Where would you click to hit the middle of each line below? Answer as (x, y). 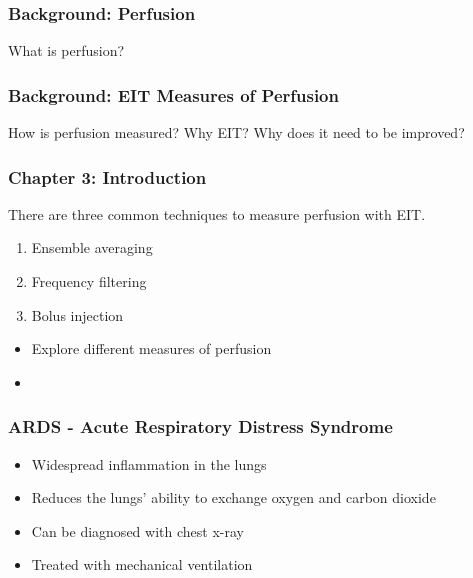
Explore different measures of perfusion (151, 348)
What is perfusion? (66, 50)
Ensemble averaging (92, 247)
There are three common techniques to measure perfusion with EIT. (217, 213)
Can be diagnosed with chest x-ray (137, 530)
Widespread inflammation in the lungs (149, 463)
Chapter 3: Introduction (107, 176)
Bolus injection (77, 314)
